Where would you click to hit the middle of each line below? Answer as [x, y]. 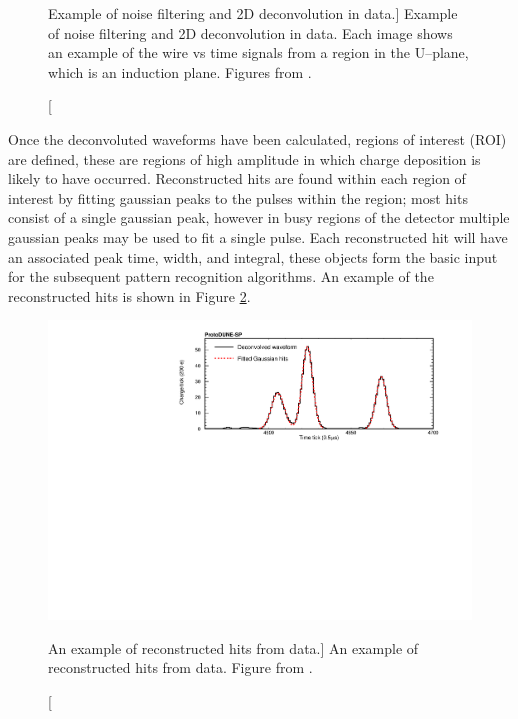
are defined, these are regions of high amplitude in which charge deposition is [244, 158]
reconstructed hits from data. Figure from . [180, 667]
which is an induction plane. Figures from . [180, 71]
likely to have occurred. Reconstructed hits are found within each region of [237, 178]
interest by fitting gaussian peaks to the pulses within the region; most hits [238, 197]
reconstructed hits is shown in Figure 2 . [129, 295]
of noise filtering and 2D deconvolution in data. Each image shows [250, 32]
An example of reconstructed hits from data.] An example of [233, 647]
